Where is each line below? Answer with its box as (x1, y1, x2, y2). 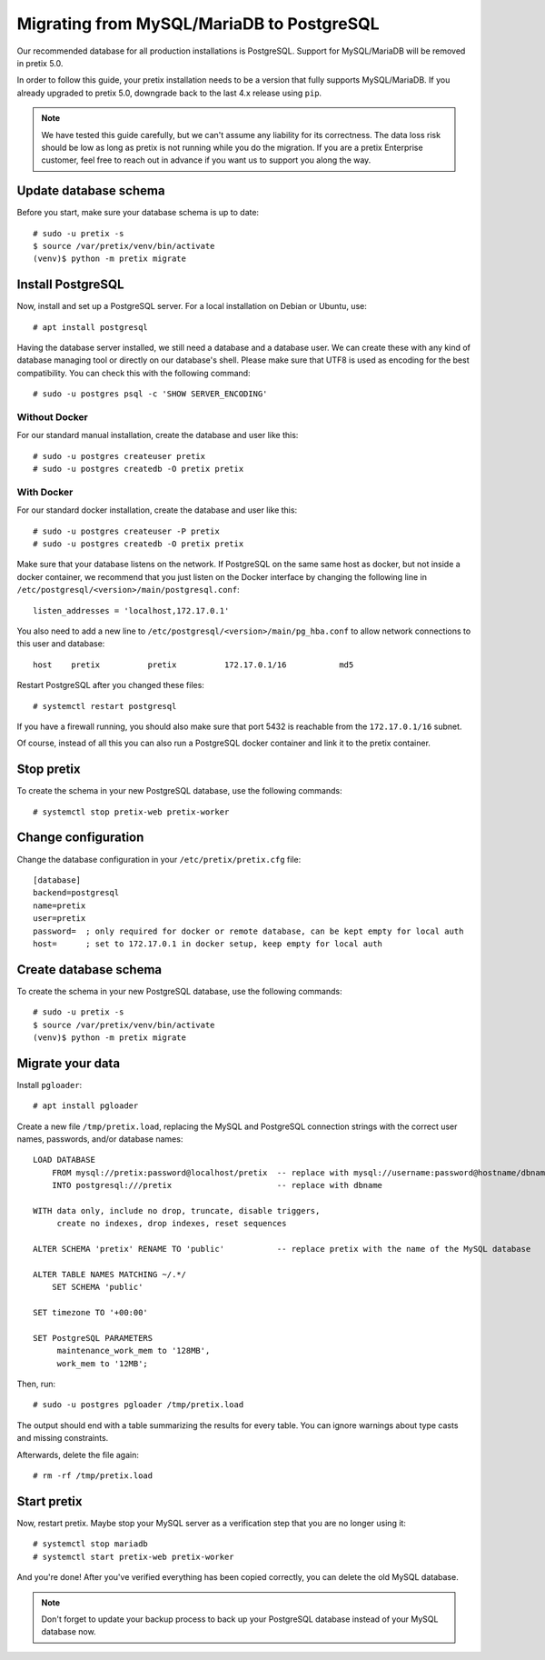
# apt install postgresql (33, 322, 149, 332)
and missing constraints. (16, 1433, 109, 1444)
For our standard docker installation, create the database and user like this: (16, 505, 298, 515)
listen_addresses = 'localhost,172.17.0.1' (33, 605, 230, 615)
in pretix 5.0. (16, 57, 64, 68)
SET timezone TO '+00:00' (33, 1307, 149, 1318)
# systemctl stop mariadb (33, 1539, 149, 1549)
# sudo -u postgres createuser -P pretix (33, 525, 220, 536)
